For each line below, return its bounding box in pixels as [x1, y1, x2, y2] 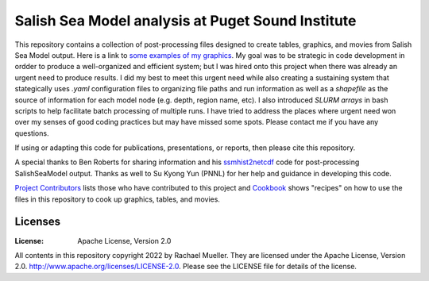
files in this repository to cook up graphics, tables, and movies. [14, 194, 220, 204]
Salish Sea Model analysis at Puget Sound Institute [14, 12, 357, 29]
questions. [14, 128, 49, 138]
